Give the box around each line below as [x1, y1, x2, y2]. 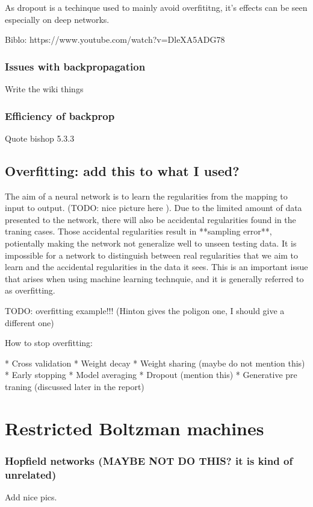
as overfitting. [5, 284, 55, 297]
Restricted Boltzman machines [5, 415, 264, 440]
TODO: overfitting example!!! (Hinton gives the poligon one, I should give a [5, 304, 285, 316]
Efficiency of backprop [5, 108, 115, 123]
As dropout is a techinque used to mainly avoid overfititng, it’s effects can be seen [5, 1, 308, 13]
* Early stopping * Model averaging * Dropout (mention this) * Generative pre [5, 368, 297, 381]
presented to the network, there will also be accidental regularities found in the [5, 213, 296, 225]
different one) [5, 316, 54, 329]
